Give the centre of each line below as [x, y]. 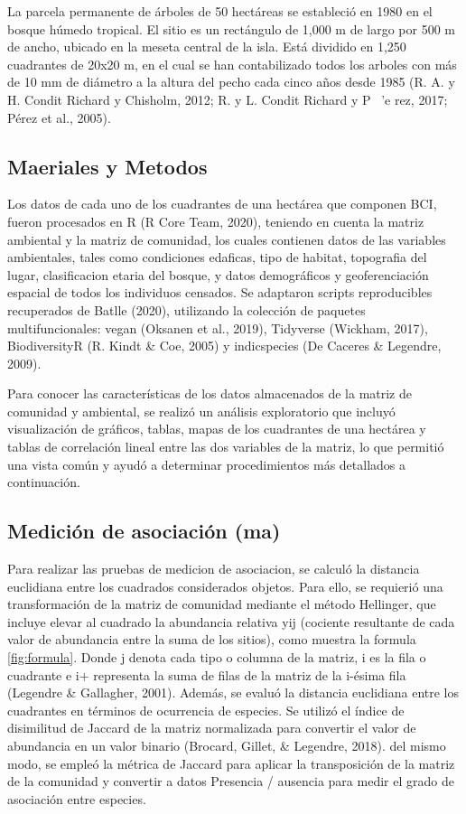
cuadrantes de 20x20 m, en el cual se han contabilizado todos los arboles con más [232, 64]
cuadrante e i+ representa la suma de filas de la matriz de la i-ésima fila [207, 674]
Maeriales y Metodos [107, 166]
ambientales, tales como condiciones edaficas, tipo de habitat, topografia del [217, 257]
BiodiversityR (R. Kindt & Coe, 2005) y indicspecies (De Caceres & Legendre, [224, 346]
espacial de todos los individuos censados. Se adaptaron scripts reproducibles [220, 292]
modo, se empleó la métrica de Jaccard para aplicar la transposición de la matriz [231, 763]
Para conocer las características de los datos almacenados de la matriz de [210, 393]
